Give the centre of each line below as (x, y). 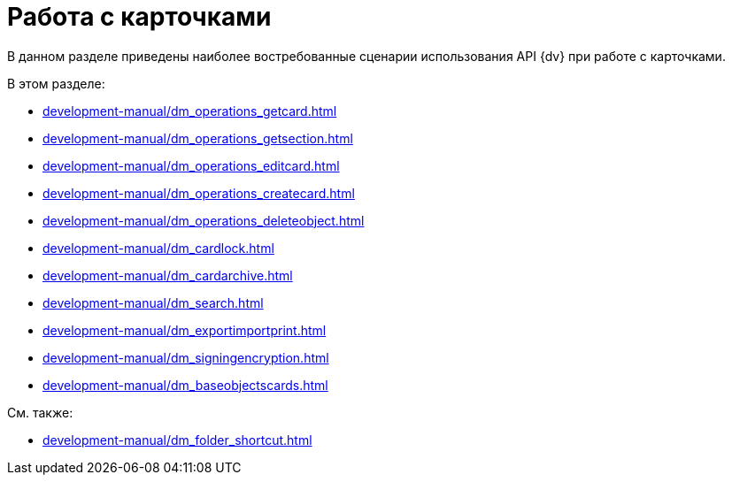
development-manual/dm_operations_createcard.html (199, 193)
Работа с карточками (139, 17)
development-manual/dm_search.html (153, 302)
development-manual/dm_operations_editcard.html (191, 165)
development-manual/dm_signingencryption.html (186, 357)
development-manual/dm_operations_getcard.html (190, 111)
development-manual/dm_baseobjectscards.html (185, 385)
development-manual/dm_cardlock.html (158, 248)
